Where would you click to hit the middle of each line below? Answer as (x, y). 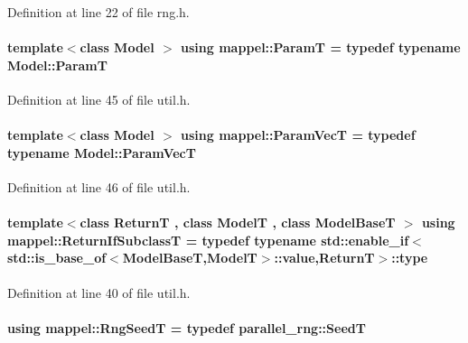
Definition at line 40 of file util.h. (99, 292)
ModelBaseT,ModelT (190, 258)
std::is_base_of (57, 258)
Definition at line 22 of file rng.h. (98, 12)
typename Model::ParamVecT (102, 152)
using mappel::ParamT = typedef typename (321, 47)
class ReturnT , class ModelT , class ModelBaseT (238, 222)
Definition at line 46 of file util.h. (99, 186)
